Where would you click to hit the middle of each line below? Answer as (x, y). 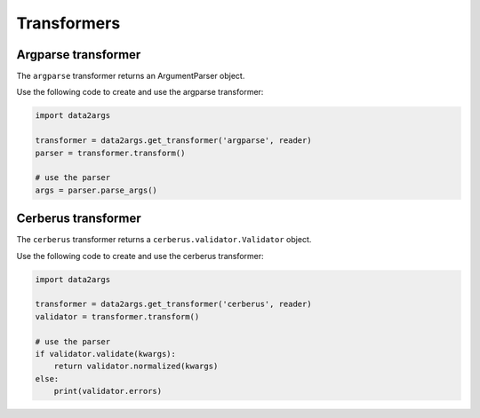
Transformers (68, 23)
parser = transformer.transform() (110, 153)
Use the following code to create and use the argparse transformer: (140, 92)
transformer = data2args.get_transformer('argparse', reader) (173, 141)
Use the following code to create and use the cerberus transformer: (140, 256)
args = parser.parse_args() (96, 190)
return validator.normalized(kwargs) (136, 367)
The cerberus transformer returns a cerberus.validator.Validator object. (164, 240)
